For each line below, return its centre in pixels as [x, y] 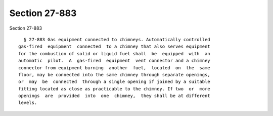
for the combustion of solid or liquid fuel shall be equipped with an [114, 53]
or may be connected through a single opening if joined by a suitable [114, 82]
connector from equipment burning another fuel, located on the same [114, 68]
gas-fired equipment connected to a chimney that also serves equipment [114, 47]
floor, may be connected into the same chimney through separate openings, [114, 75]
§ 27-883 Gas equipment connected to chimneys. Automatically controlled [117, 39]
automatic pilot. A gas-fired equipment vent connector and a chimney [114, 61]
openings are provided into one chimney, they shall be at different [114, 96]
